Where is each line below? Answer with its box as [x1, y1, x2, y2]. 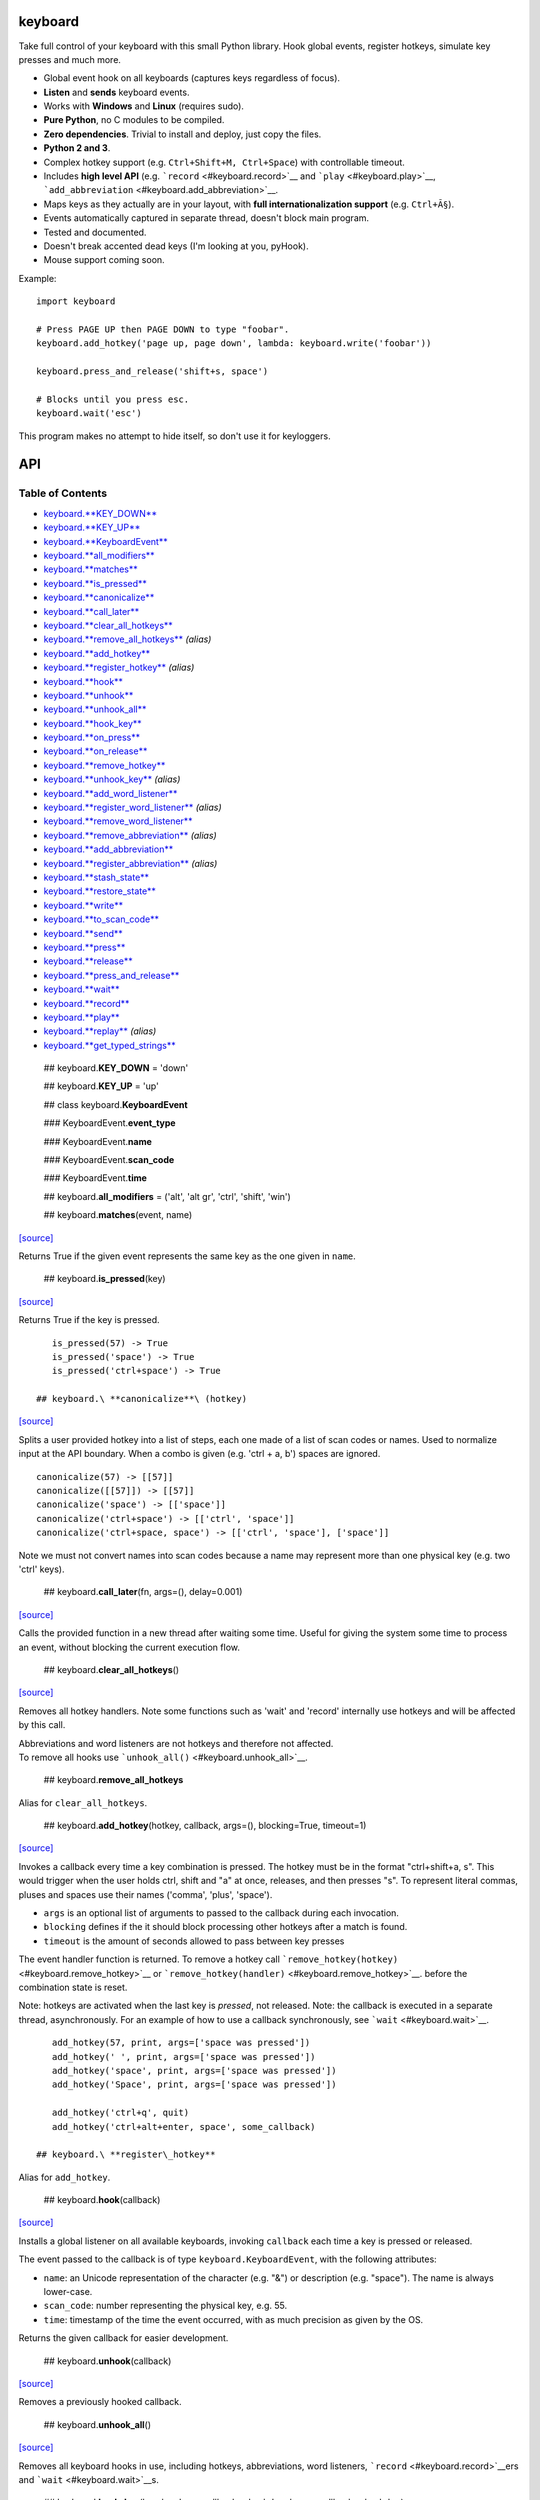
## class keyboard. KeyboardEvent [43, 1098, 189, 1110]
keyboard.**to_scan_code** [43, 913, 160, 925]
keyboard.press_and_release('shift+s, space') [36, 366, 269, 377]
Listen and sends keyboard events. [43, 86, 190, 98]
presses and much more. [18, 53, 122, 65]
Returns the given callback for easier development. [18, 2332, 229, 2344]
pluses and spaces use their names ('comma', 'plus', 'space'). [18, 1888, 273, 1900]
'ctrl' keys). [18, 1563, 65, 1575]
